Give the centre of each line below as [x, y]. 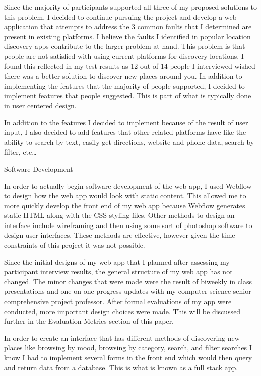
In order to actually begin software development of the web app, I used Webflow [128, 185]
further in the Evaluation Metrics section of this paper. [89, 321]
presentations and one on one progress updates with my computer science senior [128, 291]
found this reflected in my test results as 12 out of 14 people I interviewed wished [130, 66]
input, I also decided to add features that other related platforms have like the [125, 132]
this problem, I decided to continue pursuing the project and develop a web [120, 16]
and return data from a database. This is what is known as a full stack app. [121, 367]
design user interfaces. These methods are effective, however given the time [120, 235]
